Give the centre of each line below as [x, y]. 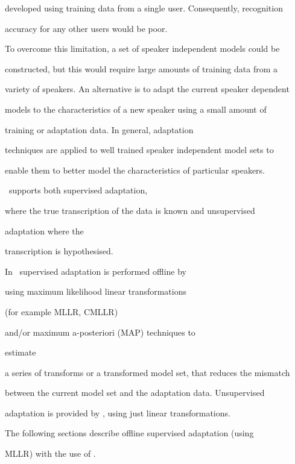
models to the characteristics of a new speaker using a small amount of [136, 109]
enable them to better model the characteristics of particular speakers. [135, 170]
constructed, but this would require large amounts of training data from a [141, 68]
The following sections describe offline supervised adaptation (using [129, 433]
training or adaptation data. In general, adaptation [99, 129]
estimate [21, 352]
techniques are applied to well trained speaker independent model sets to [139, 150]
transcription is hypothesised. [59, 251]
